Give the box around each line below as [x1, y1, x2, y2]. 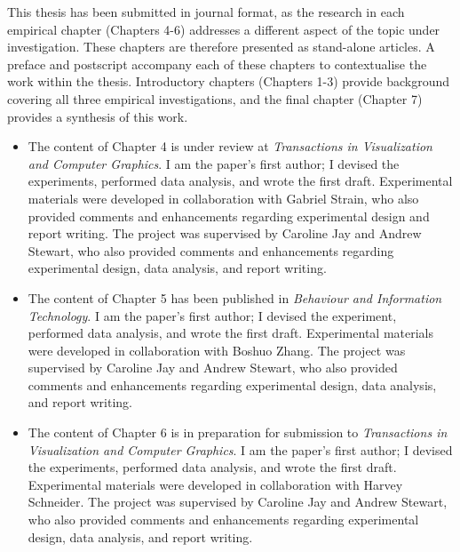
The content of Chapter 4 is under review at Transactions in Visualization [28, 137, 432, 156]
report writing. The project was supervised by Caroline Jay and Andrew [28, 224, 422, 243]
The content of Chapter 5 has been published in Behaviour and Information [28, 288, 442, 307]
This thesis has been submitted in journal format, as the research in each [7, 3, 405, 20]
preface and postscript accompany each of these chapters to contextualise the [7, 54, 427, 73]
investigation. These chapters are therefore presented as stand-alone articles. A [7, 37, 435, 56]
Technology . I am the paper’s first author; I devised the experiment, [28, 306, 397, 324]
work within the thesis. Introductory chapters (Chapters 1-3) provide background [7, 72, 450, 91]
